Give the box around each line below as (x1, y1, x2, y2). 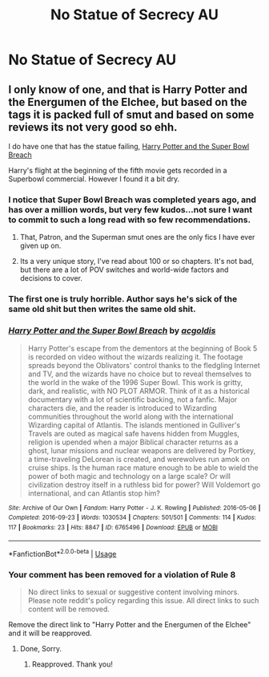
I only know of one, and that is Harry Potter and (8, 83, 248, 96)
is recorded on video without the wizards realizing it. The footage (27, 351, 243, 362)
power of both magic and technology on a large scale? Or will (27, 471, 231, 480)
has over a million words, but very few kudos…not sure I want (8, 204, 253, 215)
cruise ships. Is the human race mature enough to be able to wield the (27, 463, 259, 472)
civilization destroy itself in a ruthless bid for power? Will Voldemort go (27, 480, 261, 489)
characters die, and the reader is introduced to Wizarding (27, 403, 218, 412)
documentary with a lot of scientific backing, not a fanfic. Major (27, 395, 238, 404)
